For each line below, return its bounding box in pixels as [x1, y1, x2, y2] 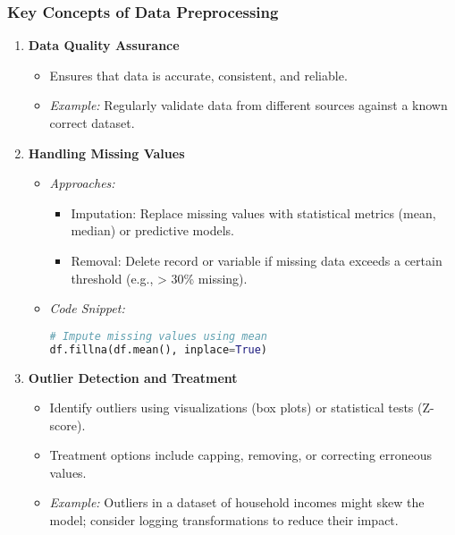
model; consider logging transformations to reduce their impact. [49, 511, 399, 530]
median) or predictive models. [71, 221, 234, 240]
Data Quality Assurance [28, 36, 180, 55]
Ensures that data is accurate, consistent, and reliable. [49, 65, 348, 84]
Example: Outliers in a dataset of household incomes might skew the [49, 493, 425, 512]
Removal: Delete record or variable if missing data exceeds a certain [71, 251, 442, 269]
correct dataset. [49, 114, 135, 132]
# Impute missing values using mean [49, 329, 267, 343]
